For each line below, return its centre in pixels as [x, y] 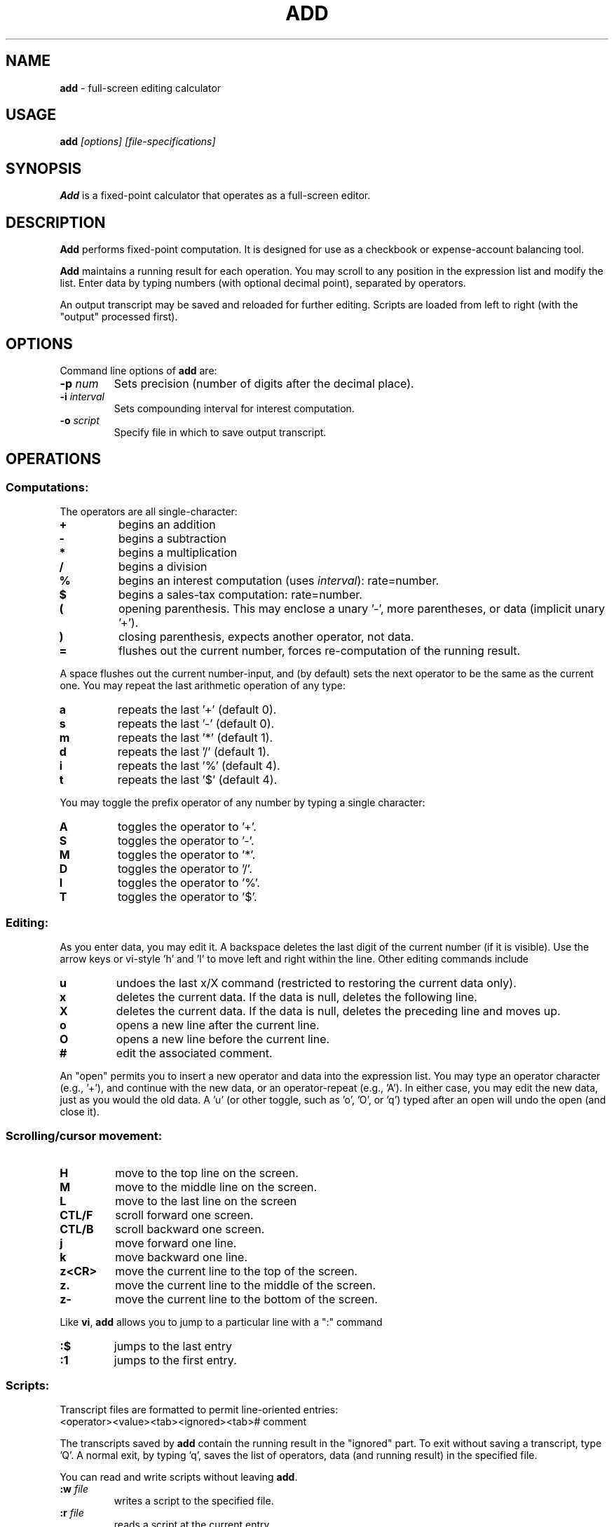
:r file [72, 1513]
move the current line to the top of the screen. [236, 1271]
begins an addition [167, 525]
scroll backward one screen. [190, 1229]
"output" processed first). [119, 317]
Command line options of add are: [138, 370]
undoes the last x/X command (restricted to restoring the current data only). [316, 983]
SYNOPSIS [44, 168]
